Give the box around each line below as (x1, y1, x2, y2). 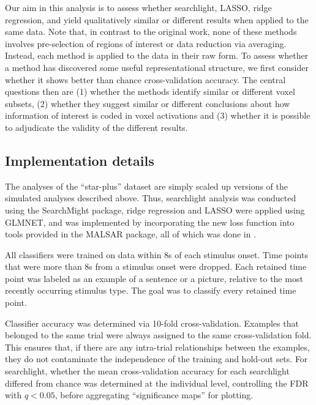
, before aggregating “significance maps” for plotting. (55, 388, 254, 401)
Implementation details (5, 150, 154, 169)
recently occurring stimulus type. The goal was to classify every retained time (5, 284, 296, 297)
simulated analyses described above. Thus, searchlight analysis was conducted (5, 191, 296, 204)
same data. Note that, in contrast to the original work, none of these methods (5, 25, 297, 38)
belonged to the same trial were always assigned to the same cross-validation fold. (5, 329, 312, 341)
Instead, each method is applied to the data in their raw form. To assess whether (5, 49, 309, 62)
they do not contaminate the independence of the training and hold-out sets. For (5, 352, 308, 365)
